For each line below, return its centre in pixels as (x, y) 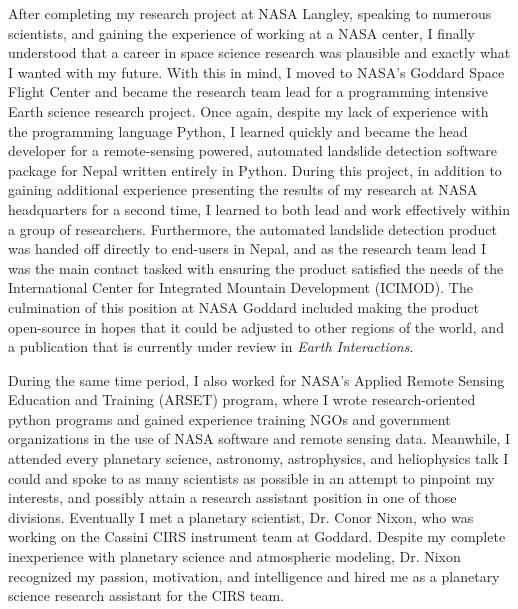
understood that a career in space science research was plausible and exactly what (259, 52)
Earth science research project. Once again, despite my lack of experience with (248, 110)
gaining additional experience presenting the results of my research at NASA (243, 189)
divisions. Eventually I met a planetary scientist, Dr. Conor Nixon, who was (241, 516)
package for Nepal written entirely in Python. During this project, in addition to (255, 169)
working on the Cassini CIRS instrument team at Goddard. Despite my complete (257, 536)
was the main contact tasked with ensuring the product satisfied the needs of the (256, 267)
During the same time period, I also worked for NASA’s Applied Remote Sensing (256, 379)
